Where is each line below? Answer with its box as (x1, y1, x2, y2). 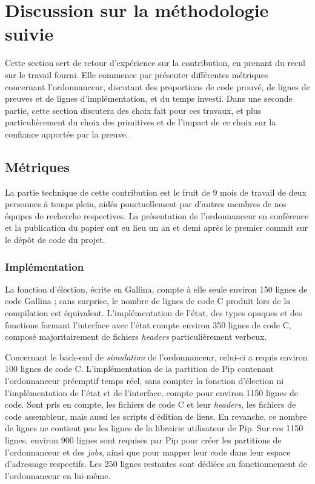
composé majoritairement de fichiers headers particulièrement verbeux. (5, 330, 267, 343)
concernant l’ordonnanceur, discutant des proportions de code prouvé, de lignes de (5, 80, 310, 93)
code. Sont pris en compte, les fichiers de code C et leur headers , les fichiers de (5, 398, 296, 411)
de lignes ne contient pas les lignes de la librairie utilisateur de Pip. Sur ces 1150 (5, 422, 303, 434)
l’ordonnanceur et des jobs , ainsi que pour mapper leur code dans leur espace (5, 445, 291, 458)
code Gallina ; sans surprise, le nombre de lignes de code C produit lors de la (5, 294, 291, 307)
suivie (5, 21, 54, 46)
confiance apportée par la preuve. (5, 127, 128, 140)
